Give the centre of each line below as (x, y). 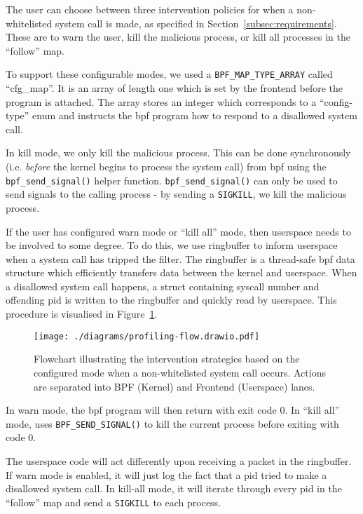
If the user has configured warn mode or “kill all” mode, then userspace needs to (178, 231)
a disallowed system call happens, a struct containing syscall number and (163, 286)
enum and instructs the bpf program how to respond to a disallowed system (195, 115)
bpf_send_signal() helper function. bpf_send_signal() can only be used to (172, 180)
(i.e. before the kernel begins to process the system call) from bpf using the (166, 166)
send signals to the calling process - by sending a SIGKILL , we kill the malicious (176, 194)
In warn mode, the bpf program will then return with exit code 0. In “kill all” (173, 410)
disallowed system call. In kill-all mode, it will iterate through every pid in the (174, 488)
